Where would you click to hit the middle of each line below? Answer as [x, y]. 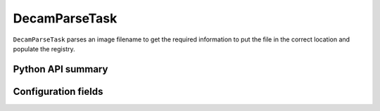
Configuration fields [58, 91]
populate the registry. [44, 48]
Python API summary [61, 69]
